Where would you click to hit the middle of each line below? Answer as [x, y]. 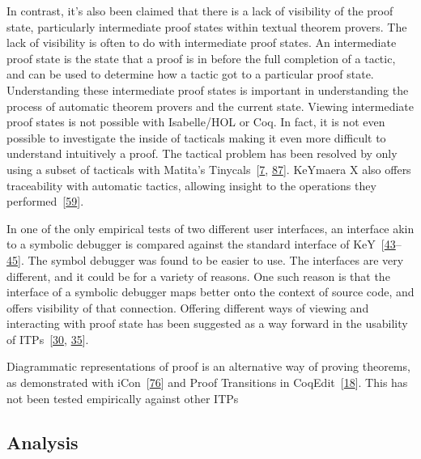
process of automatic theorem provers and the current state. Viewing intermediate [210, 106]
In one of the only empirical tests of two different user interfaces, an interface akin [210, 228]
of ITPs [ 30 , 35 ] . [48, 339]
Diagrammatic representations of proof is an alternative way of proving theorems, [208, 366]
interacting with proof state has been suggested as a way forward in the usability [207, 323]
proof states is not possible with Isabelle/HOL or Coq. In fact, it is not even [196, 122]
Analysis [43, 442]
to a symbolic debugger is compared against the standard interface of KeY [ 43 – [204, 244]
